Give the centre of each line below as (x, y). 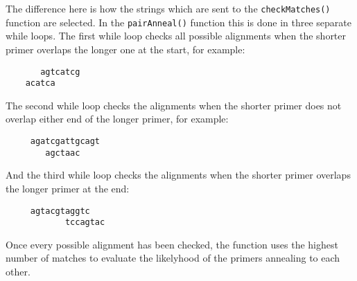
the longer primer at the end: (68, 188)
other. (18, 271)
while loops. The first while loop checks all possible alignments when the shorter (176, 36)
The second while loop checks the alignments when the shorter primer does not (174, 105)
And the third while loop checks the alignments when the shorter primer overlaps (178, 175)
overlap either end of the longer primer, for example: (117, 119)
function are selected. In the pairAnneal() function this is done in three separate (178, 22)
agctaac (63, 153)
